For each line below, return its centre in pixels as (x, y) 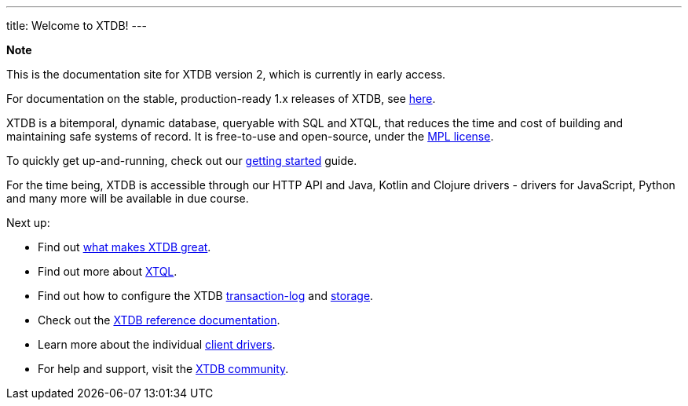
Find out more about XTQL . (108, 271)
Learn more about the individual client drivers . (157, 344)
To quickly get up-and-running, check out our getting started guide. (182, 161)
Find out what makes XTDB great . (124, 247)
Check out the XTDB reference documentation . (159, 320)
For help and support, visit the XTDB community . (163, 369)
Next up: (28, 223)
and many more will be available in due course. (128, 198)
